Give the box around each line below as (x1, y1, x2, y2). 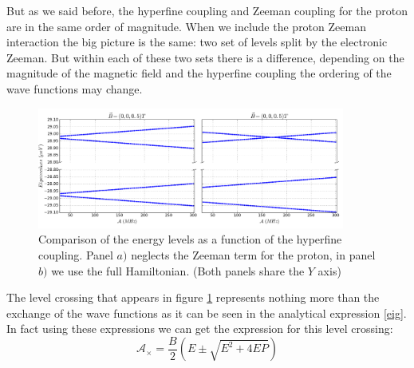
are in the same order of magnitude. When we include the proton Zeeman (6, 18, 366, 34)
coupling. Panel (38, 246, 113, 263)
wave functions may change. (6, 80, 143, 97)
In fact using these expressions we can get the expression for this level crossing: (6, 320, 393, 337)
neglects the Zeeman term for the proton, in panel (131, 246, 376, 263)
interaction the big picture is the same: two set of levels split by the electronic (6, 34, 388, 50)
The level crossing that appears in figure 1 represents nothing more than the (6, 289, 380, 306)
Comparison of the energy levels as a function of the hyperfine (38, 231, 342, 247)
